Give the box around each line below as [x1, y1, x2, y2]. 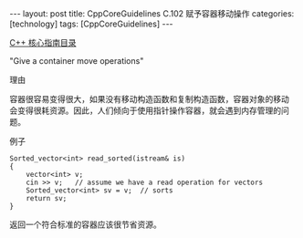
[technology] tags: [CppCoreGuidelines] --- [9, 18, 173, 29]
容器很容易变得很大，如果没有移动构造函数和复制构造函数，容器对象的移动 [9, 94, 289, 104]
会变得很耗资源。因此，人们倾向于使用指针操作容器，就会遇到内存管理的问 [9, 105, 289, 116]
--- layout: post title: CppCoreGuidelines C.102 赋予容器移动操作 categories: [9, 8, 295, 19]
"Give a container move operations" [9, 56, 144, 66]
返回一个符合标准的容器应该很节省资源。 [9, 219, 162, 230]
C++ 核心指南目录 [9, 37, 77, 47]
